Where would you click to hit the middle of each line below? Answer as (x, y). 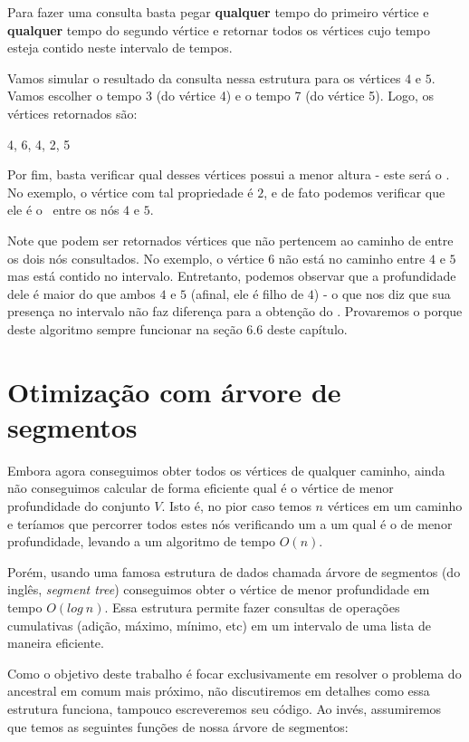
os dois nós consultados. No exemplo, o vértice (136, 258)
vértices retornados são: (72, 113)
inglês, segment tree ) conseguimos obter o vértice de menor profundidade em (219, 589)
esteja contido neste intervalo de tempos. (120, 48)
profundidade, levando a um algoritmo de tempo (142, 541)
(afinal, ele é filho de (247, 293)
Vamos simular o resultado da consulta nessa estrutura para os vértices (204, 77)
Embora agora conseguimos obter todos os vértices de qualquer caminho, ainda (226, 470)
